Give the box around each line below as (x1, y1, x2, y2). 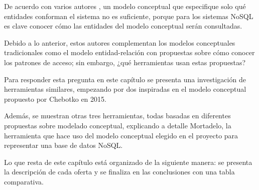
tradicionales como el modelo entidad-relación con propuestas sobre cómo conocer (4, 47, 255, 58)
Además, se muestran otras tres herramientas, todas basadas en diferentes (4, 110, 231, 121)
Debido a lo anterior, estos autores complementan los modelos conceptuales (4, 37, 235, 48)
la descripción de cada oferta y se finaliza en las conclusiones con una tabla (4, 166, 235, 177)
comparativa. (4, 176, 44, 186)
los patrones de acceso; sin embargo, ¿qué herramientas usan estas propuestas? (4, 57, 246, 67)
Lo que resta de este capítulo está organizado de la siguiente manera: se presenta (4, 156, 252, 167)
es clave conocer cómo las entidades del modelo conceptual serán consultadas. (4, 21, 242, 31)
